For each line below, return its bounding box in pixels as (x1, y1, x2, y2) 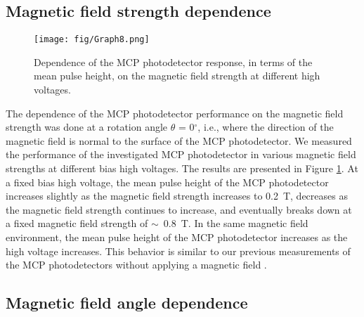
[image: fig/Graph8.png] (34, 34, 150, 45)
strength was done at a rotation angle (6, 119, 168, 134)
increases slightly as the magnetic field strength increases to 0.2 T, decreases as (6, 188, 348, 203)
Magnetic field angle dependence (6, 292, 248, 313)
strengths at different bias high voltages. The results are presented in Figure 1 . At (6, 161, 358, 176)
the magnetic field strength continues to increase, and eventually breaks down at (6, 202, 352, 216)
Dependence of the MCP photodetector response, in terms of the (34, 54, 313, 69)
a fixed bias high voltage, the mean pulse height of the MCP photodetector (6, 174, 329, 189)
